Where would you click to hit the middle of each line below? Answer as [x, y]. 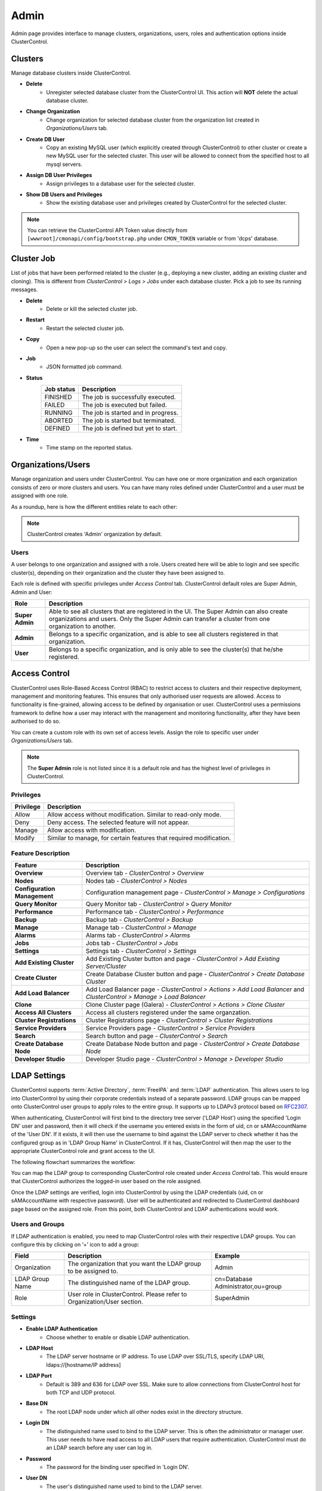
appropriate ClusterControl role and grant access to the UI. [83, 1151]
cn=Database [234, 1279]
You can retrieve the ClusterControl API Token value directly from [107, 230]
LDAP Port [39, 1376]
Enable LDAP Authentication [62, 1329]
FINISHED [58, 397]
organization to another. [82, 626]
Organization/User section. [105, 1302]
